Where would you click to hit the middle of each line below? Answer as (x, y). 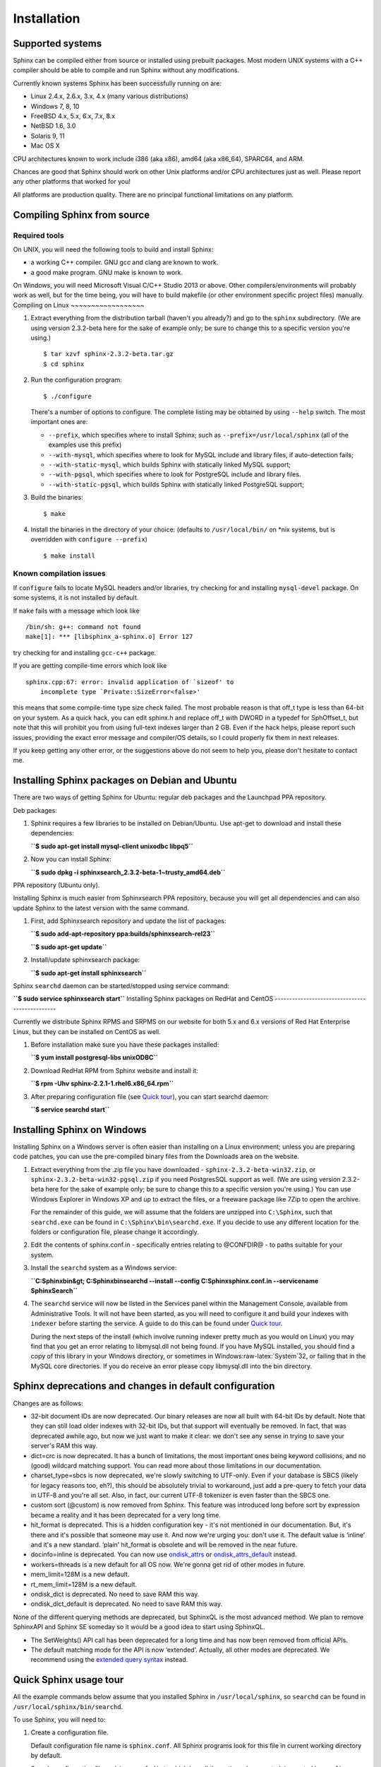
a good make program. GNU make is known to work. (107, 272)
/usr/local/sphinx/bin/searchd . (68, 1706)
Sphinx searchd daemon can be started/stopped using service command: (121, 986)
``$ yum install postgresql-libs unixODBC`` (94, 1057)
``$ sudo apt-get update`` (69, 946)
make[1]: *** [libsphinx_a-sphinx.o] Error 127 (109, 637)
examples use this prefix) (85, 445)
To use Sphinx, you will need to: (59, 1720)
